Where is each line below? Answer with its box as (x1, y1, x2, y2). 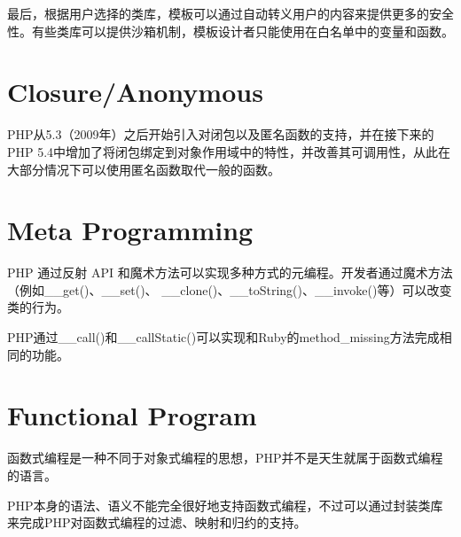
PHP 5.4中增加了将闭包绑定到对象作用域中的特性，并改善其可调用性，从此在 (7, 142, 451, 160)
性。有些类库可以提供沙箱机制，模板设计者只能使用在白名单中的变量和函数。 (7, 21, 454, 40)
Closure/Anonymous (7, 74, 263, 110)
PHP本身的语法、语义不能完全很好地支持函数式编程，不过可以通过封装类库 (7, 495, 443, 514)
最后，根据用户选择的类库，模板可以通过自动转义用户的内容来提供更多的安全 (7, 4, 454, 22)
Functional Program (7, 397, 257, 433)
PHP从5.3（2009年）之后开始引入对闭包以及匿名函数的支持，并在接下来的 (7, 125, 434, 144)
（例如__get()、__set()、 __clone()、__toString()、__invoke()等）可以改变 (7, 280, 452, 299)
